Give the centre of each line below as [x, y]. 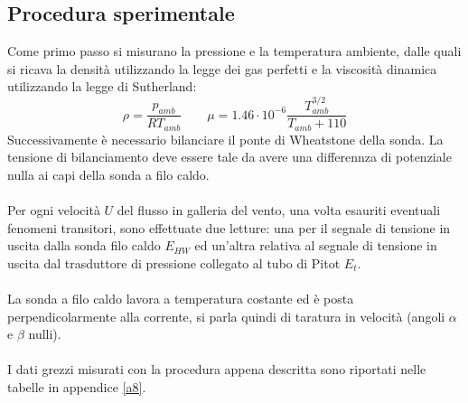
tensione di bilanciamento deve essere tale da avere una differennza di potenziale [229, 157]
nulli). [45, 334]
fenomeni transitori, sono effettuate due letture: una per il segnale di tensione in [229, 227]
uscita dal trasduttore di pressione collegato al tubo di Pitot [174, 262]
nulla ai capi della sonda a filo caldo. [108, 174]
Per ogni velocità [54, 210]
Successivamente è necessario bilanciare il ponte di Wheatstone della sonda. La [225, 139]
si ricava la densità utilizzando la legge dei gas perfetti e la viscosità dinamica [222, 68]
